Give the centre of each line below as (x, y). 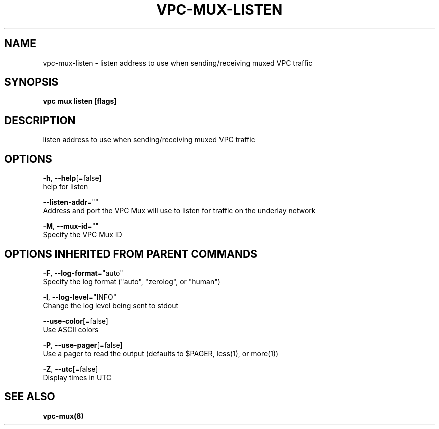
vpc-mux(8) (63, 416)
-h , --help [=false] (72, 178)
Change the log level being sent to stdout (111, 305)
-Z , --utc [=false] (70, 369)
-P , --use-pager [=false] (83, 345)
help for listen (65, 187)
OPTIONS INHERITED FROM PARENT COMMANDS (131, 254)
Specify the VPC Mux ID (82, 235)
